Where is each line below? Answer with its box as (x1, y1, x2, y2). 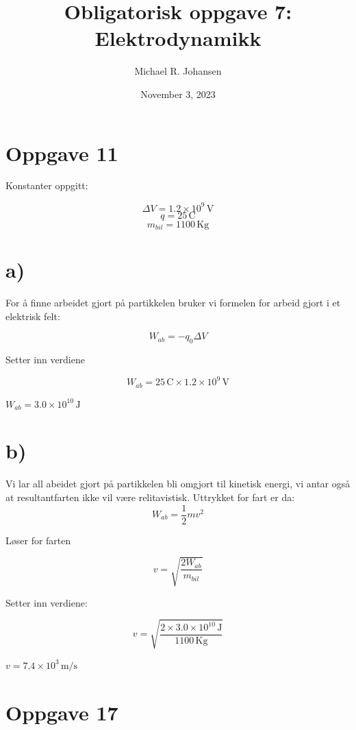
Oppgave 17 (5, 698, 118, 726)
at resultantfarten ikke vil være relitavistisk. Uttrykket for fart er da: (5, 489, 295, 504)
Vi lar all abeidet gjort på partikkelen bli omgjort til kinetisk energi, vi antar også (5, 476, 351, 491)
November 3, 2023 (140, 86, 216, 101)
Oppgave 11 (5, 138, 118, 167)
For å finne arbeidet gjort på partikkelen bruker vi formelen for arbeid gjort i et (5, 295, 341, 310)
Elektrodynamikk (94, 24, 262, 52)
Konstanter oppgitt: (5, 178, 88, 193)
